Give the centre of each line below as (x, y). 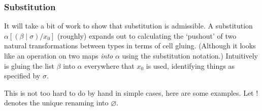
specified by (22, 76)
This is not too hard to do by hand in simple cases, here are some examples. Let (129, 92)
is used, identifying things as (190, 65)
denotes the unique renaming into (56, 103)
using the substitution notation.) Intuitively (190, 55)
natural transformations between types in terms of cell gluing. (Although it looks (130, 46)
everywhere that (109, 65)
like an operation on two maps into (59, 55)
